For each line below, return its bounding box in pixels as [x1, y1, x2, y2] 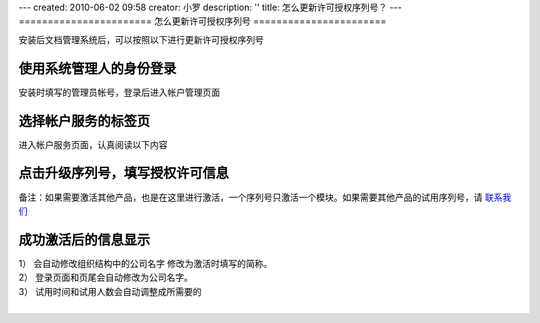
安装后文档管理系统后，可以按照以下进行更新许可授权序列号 [18, 33, 264, 45]
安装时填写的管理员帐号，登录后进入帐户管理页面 [18, 86, 220, 98]
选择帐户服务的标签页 [18, 112, 150, 129]
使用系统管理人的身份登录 [18, 60, 177, 77]
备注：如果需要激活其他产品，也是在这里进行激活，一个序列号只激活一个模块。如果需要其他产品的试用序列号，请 [18, 191, 483, 203]
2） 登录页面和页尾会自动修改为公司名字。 [18, 271, 194, 284]
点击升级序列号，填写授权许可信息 [18, 165, 229, 182]
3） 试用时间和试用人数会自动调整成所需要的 [18, 285, 202, 297]
